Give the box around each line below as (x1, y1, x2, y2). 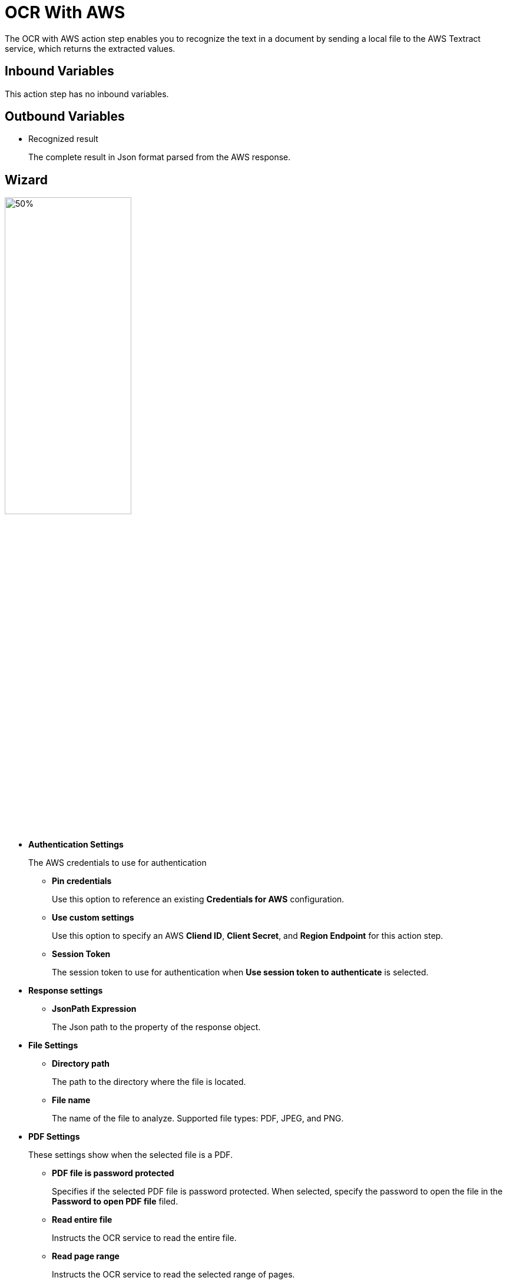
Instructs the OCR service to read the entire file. (52, 1233, 237, 1243)
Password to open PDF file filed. (52, 1196, 178, 1207)
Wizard (5, 172, 48, 187)
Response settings (28, 985, 103, 996)
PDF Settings (28, 1131, 80, 1142)
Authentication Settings (28, 839, 124, 850)
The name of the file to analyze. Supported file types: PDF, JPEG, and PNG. (52, 1113, 344, 1124)
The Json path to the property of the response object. (52, 1022, 261, 1033)
